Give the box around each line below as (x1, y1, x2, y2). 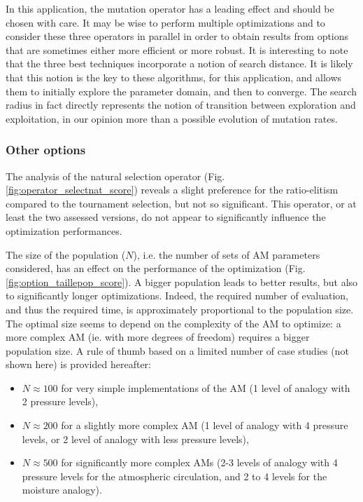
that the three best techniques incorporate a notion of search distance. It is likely (6, 56, 353, 71)
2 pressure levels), (22, 394, 99, 409)
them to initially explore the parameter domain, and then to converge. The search (6, 83, 357, 98)
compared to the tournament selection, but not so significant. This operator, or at (6, 196, 357, 210)
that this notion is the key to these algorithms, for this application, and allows (6, 69, 342, 84)
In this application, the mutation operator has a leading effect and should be (6, 1, 334, 15)
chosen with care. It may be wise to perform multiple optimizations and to (6, 15, 325, 29)
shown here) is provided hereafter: (6, 357, 151, 372)
